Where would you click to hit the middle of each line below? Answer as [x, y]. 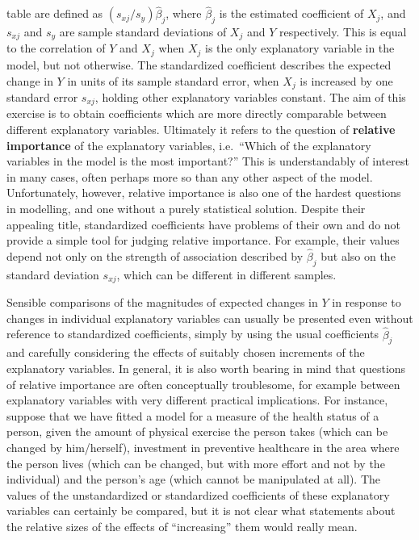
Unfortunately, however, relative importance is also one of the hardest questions [204, 193]
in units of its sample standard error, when [173, 80]
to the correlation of [56, 48]
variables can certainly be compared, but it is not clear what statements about [201, 511]
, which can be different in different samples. [226, 274]
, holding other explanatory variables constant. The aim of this [250, 96]
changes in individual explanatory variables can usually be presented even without [210, 318]
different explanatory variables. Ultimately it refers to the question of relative [201, 130]
